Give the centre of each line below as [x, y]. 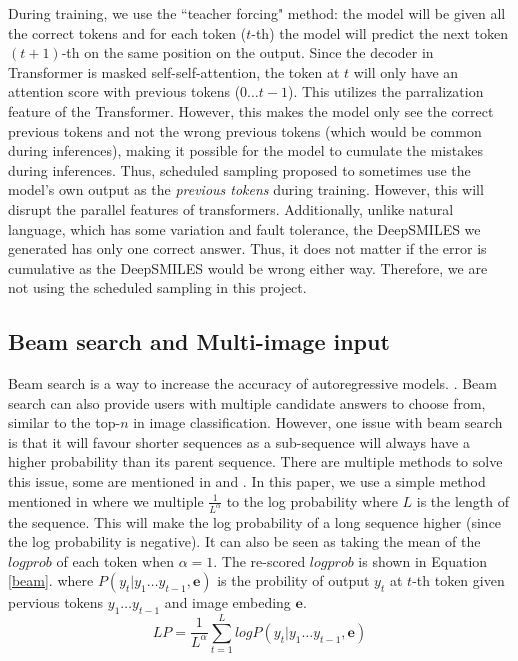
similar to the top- [64, 422]
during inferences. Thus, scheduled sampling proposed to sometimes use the [239, 169]
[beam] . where [51, 580]
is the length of [463, 500]
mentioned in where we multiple [106, 500]
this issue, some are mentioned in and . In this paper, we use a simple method [247, 481]
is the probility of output [293, 580]
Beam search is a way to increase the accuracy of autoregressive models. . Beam [252, 383]
